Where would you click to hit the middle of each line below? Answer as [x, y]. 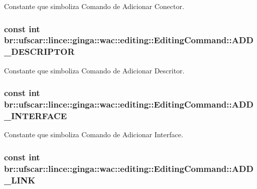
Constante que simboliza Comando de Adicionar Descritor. [94, 70]
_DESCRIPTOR [39, 52]
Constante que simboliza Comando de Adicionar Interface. [94, 134]
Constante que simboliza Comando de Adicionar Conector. [94, 6]
